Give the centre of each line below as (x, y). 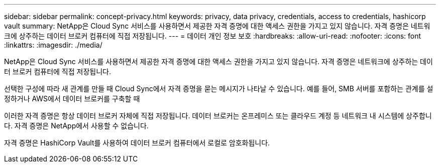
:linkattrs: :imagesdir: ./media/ (53, 45)
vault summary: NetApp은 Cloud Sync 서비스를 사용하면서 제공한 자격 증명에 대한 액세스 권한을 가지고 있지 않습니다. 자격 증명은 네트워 (217, 26)
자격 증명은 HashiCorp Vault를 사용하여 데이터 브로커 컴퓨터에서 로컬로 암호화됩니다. (137, 143)
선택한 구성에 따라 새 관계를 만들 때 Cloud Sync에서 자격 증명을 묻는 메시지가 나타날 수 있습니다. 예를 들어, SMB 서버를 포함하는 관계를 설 (219, 89)
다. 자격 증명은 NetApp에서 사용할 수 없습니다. (76, 126)
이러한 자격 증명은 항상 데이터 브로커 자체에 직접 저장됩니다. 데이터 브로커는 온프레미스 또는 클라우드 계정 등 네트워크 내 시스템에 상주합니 (218, 116)
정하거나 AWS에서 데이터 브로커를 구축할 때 (72, 99)
